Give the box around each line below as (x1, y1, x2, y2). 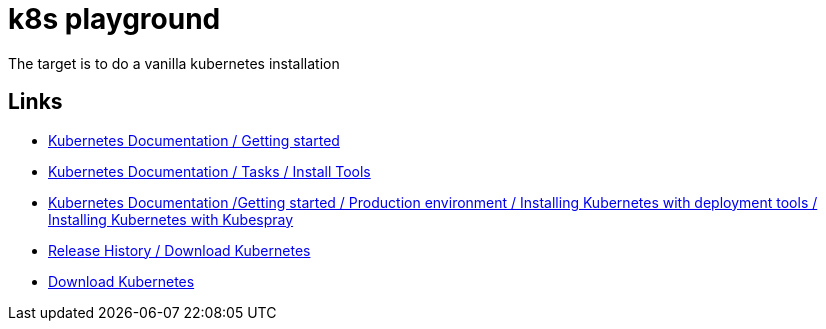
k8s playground (8, 2, 221, 36)
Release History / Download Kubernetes (48, 241, 311, 259)
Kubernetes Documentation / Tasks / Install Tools (48, 162, 371, 180)
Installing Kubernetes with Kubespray (48, 210, 294, 228)
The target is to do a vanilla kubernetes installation (8, 54, 340, 72)
